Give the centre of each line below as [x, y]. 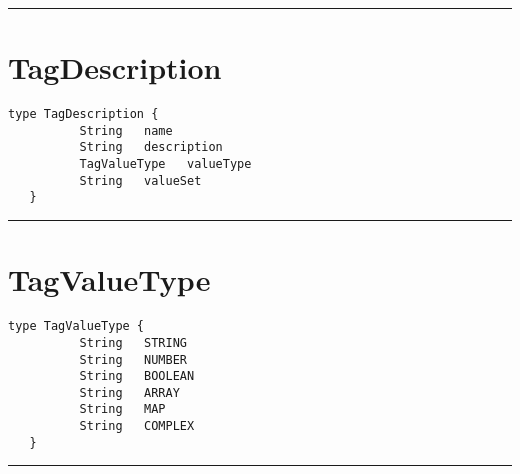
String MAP [122, 409]
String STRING [133, 342]
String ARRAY [129, 392]
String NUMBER [133, 359]
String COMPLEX [137, 426]
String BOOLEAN [137, 376]
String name [126, 130]
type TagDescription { [83, 114]
